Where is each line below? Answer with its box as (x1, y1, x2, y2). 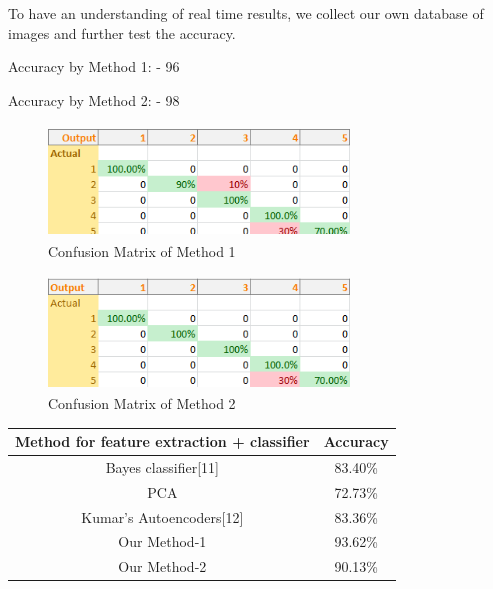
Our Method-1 (118, 531, 207, 552)
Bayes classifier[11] (105, 456, 219, 477)
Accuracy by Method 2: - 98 (8, 89, 180, 110)
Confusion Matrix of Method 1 (48, 241, 236, 262)
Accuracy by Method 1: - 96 (8, 56, 180, 77)
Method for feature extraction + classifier (15, 431, 310, 451)
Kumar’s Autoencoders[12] (81, 506, 244, 527)
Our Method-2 (118, 556, 207, 577)
